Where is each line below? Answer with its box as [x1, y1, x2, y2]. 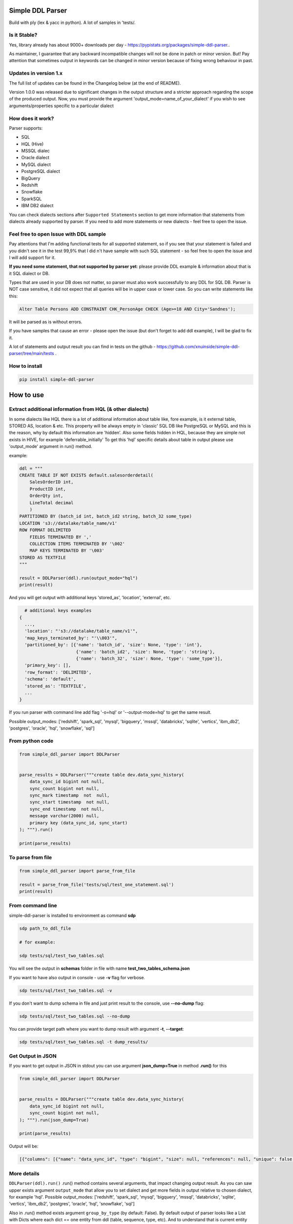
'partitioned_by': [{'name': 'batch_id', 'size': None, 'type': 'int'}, [24, 642, 203, 648]
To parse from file [9, 854, 52, 861]
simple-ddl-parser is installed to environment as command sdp [9, 912, 136, 918]
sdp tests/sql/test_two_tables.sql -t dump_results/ [19, 1039, 148, 1045]
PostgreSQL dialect [21, 168, 61, 174]
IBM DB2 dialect [21, 203, 54, 209]
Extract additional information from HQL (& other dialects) [9, 406, 149, 413]
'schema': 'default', [24, 676, 77, 682]
